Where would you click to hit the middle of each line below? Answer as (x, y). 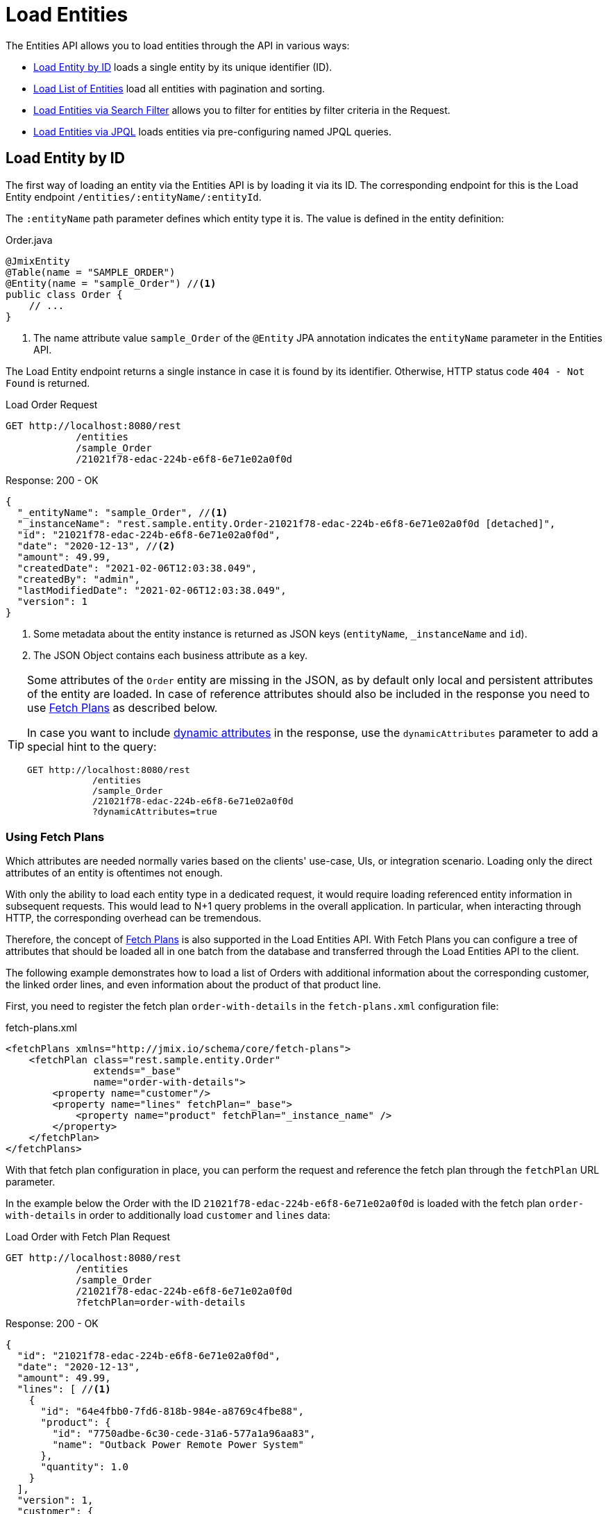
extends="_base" (137, 1071)
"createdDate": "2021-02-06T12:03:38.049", (137, 568)
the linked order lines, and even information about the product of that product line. (193, 985)
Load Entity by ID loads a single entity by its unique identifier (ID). (183, 67)
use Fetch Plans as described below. (123, 707)
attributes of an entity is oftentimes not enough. (114, 873)
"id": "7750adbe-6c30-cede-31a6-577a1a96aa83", (184, 1434)
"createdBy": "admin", (78, 579)
